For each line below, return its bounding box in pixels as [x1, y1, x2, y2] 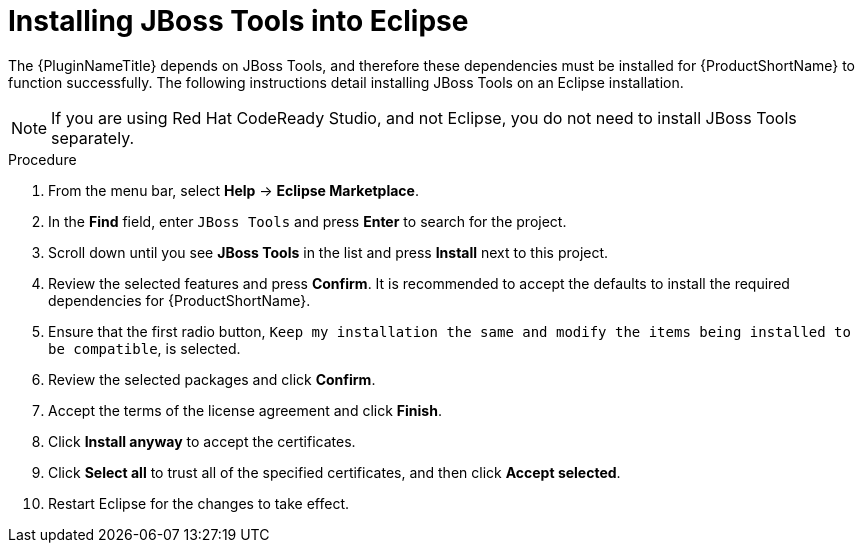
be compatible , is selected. [48, 339, 241, 357]
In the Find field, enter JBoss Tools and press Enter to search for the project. [48, 212, 567, 230]
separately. [51, 127, 135, 148]
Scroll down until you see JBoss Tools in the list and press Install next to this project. [48, 243, 609, 261]
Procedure [8, 150, 77, 168]
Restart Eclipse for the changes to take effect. [48, 494, 350, 512]
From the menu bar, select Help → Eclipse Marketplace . [48, 181, 419, 199]
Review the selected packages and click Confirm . [48, 370, 376, 388]
